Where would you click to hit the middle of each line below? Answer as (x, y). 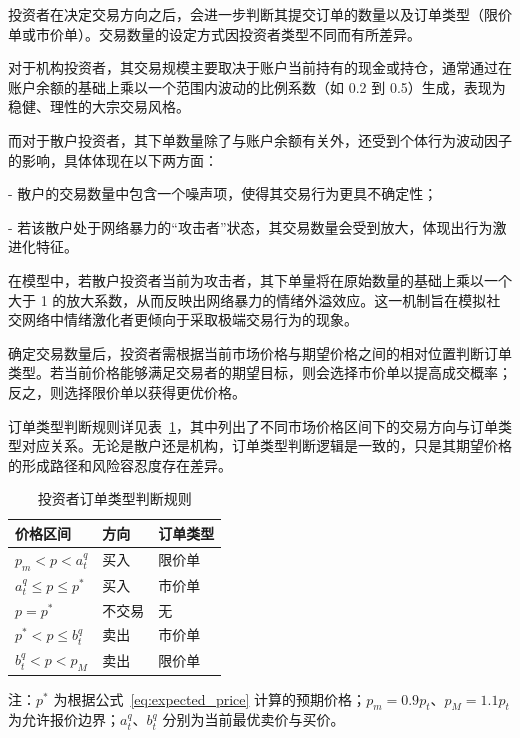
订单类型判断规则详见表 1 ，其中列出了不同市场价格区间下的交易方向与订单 (253, 425)
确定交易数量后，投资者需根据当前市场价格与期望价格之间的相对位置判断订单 (260, 352)
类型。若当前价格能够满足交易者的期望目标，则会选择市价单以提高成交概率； (260, 372)
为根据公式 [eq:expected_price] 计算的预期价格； (210, 698)
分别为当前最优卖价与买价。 (253, 719)
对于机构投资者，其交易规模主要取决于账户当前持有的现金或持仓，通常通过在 (260, 67)
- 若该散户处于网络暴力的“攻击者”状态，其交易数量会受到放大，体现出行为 (250, 226)
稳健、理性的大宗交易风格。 (99, 106)
